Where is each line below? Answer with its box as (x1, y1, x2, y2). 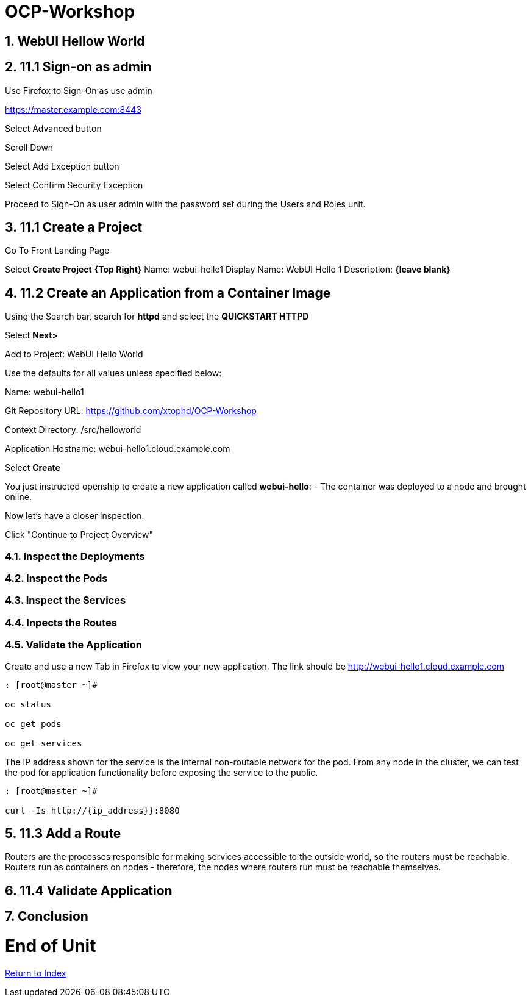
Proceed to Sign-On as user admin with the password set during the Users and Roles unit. (5, 198, 366, 209)
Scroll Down (5, 141, 54, 152)
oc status (5, 699, 51, 709)
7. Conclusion (5, 909, 88, 925)
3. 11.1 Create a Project (5, 220, 143, 235)
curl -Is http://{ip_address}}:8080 (5, 805, 180, 815)
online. (5, 492, 32, 503)
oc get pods (5, 718, 62, 729)
